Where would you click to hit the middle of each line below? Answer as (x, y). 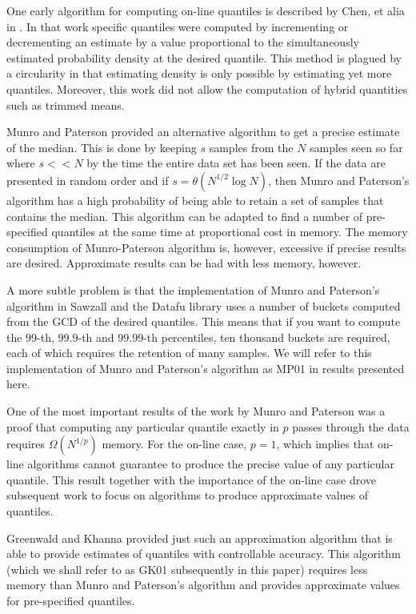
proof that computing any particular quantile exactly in (143, 426)
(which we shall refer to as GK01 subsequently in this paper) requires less (187, 569)
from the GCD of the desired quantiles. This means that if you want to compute (204, 321)
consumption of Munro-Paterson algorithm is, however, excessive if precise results (206, 247)
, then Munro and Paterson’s (339, 180)
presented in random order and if (88, 180)
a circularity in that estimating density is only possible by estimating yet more (199, 73)
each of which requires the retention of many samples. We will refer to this (189, 353)
